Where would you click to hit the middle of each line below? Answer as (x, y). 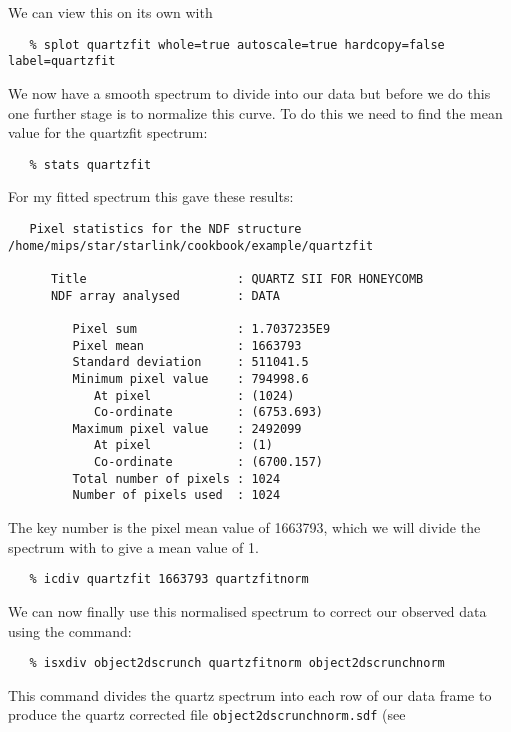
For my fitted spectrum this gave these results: (151, 196)
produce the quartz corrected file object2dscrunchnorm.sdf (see (207, 714)
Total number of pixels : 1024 (176, 478)
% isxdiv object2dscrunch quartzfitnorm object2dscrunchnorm (237, 663)
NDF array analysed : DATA (165, 295)
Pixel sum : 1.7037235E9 (201, 328)
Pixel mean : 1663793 (187, 345)
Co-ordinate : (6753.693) (208, 412)
